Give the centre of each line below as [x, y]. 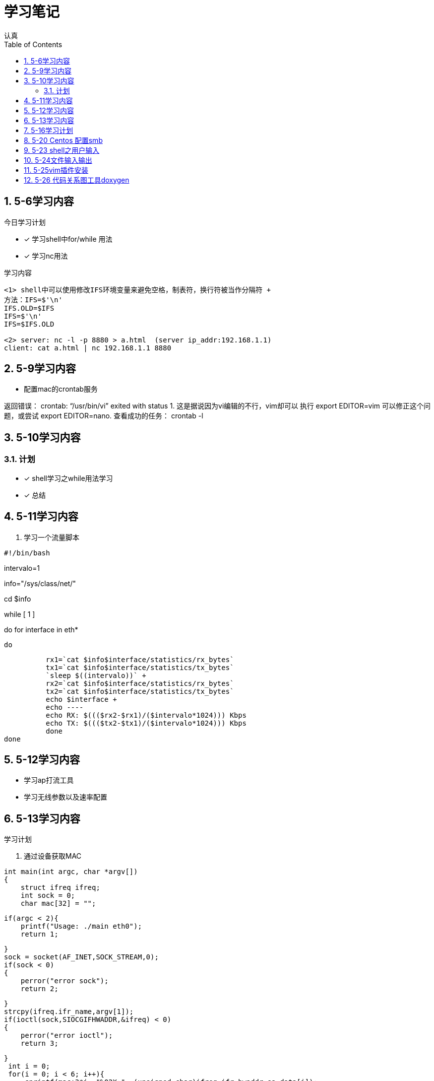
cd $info [18, 599]
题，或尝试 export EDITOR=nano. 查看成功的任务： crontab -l [104, 416]
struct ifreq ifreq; [60, 888]
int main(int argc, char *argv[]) [71, 872]
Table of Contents [33, 44]
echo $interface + [81, 699]
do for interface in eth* [41, 629]
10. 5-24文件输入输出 [58, 160]
